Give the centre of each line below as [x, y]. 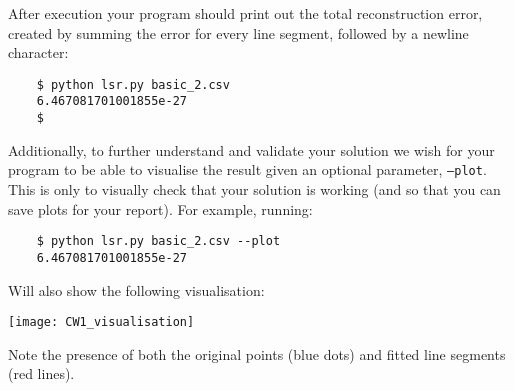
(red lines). [41, 373]
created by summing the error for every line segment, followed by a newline [238, 32]
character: [38, 52]
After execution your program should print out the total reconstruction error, [245, 13]
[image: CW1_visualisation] [101, 322]
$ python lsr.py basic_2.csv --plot [158, 241]
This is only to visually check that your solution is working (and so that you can [254, 189]
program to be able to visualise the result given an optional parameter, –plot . [247, 169]
